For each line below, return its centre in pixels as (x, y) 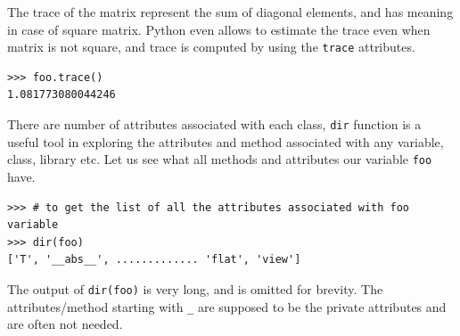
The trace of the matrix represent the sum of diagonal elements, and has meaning (230, 12)
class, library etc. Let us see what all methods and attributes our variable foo (220, 159)
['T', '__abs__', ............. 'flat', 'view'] (154, 260)
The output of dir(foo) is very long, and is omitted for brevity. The (195, 288)
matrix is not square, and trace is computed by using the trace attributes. (211, 47)
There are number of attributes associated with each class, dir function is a (214, 124)
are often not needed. (65, 324)
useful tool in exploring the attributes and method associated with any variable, (226, 141)
